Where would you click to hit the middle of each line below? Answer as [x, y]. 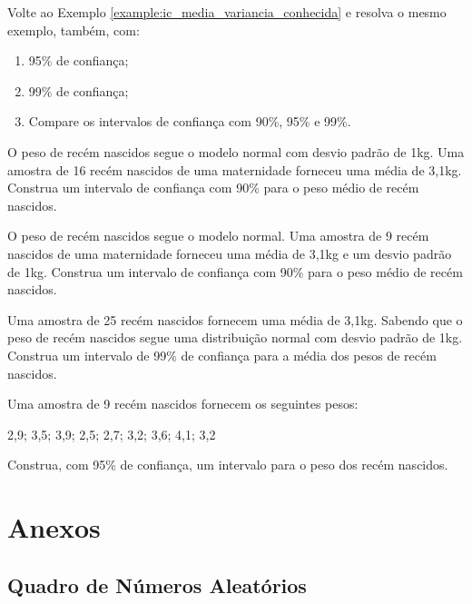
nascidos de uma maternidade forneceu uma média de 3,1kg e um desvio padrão [230, 253]
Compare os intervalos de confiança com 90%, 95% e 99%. [190, 121]
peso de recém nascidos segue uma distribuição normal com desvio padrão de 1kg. [235, 337]
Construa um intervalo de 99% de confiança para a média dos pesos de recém [222, 355]
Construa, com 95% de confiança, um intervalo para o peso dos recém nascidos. [228, 465]
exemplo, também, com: [74, 30]
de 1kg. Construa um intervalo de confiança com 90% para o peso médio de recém [235, 271]
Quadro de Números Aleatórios [157, 584]
